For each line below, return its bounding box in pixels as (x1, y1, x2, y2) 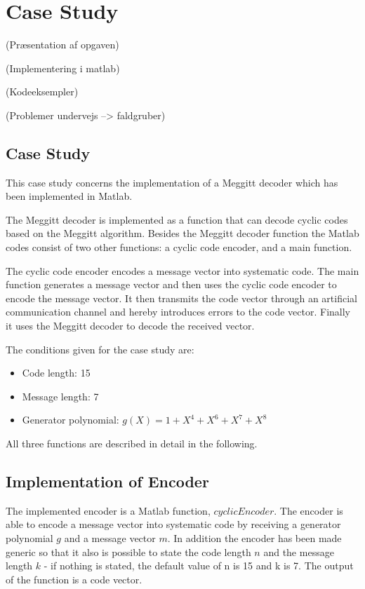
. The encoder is (274, 503, 343, 517)
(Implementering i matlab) (6, 60, 120, 75)
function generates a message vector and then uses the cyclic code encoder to (6, 277, 337, 292)
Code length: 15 (22, 365, 91, 380)
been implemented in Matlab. (6, 189, 133, 203)
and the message (263, 544, 334, 559)
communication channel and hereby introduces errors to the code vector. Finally (6, 304, 350, 319)
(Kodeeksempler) (6, 84, 79, 99)
